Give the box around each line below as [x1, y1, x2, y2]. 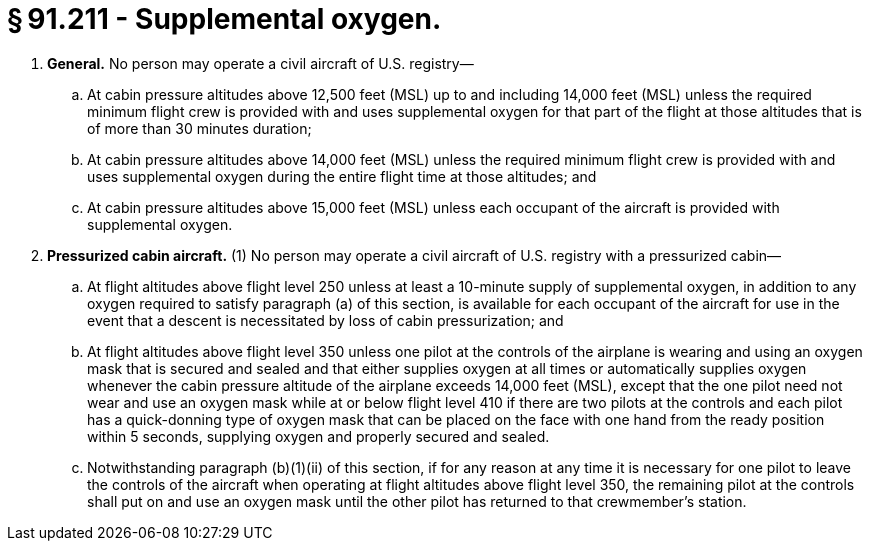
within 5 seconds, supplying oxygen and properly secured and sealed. [87, 427, 550, 445]
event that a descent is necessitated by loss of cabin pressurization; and [87, 311, 564, 329]
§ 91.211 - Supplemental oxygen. [7, 2, 442, 36]
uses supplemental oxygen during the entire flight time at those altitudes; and [87, 167, 597, 185]
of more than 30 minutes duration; [87, 119, 312, 137]
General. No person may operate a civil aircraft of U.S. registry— [47, 54, 474, 72]
